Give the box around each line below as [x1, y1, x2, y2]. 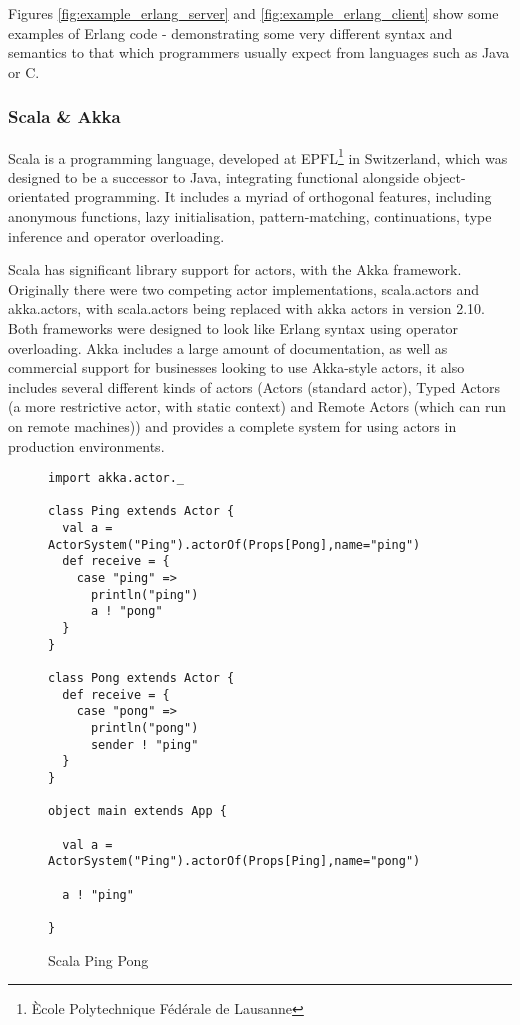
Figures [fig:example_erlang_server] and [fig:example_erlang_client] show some [8, 3, 499, 23]
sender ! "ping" [90, 737, 199, 752]
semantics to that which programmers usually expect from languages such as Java [8, 42, 510, 63]
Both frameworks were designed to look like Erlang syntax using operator [8, 318, 459, 338]
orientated [8, 186, 70, 207]
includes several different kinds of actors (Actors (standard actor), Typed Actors [8, 376, 500, 397]
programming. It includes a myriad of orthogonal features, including [74, 186, 492, 207]
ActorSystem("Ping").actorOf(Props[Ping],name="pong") [48, 854, 421, 869]
